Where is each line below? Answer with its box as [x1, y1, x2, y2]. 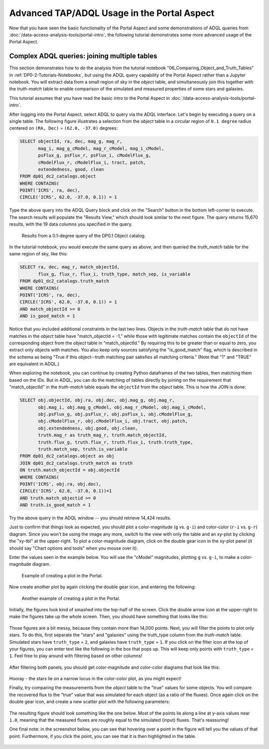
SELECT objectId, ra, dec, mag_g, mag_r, [19, 139, 123, 144]
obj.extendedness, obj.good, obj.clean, [38, 425, 138, 431]
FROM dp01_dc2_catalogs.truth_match [19, 278, 110, 284]
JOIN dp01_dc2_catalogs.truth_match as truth [19, 460, 133, 466]
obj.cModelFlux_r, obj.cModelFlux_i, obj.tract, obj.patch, [38, 418, 188, 424]
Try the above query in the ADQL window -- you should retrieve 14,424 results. [9, 515, 171, 521]
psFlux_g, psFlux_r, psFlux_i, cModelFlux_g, [38, 153, 151, 158]
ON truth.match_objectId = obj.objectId [19, 467, 120, 473]
